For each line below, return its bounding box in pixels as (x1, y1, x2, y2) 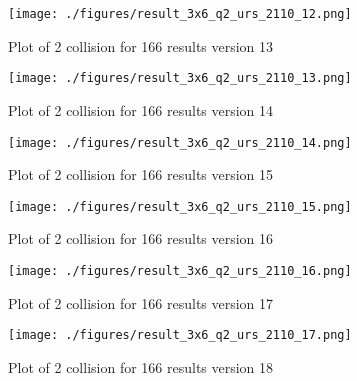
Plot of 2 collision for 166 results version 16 (8, 228, 274, 249)
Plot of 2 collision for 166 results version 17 (8, 292, 274, 313)
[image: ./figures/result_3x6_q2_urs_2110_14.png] (8, 135, 352, 150)
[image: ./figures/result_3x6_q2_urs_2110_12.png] (8, 7, 352, 21)
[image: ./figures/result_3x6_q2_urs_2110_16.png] (8, 264, 352, 278)
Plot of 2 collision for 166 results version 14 (8, 99, 274, 120)
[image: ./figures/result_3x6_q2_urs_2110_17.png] (8, 328, 352, 343)
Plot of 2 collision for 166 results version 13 (8, 35, 274, 56)
